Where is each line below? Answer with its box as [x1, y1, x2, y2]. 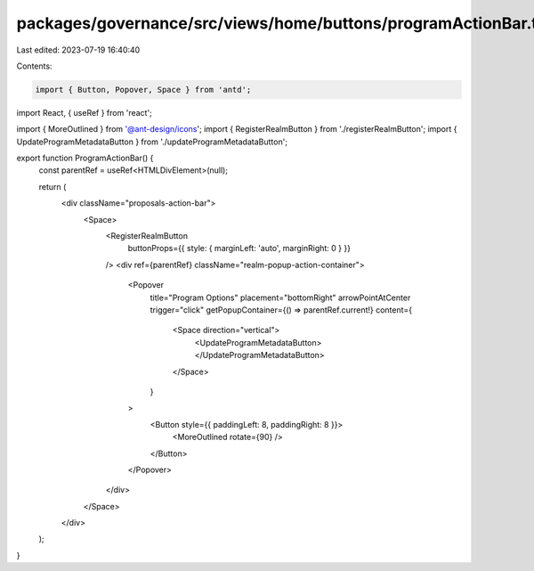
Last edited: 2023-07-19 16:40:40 [16, 45, 141, 55]
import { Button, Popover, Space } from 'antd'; [35, 85, 252, 94]
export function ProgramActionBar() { [16, 152, 154, 164]
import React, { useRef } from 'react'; [16, 107, 153, 118]
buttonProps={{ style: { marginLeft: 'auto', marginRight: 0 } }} [127, 243, 352, 254]
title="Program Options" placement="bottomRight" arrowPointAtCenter [150, 292, 411, 303]
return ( [38, 181, 67, 192]
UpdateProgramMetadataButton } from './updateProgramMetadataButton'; [16, 136, 288, 147]
